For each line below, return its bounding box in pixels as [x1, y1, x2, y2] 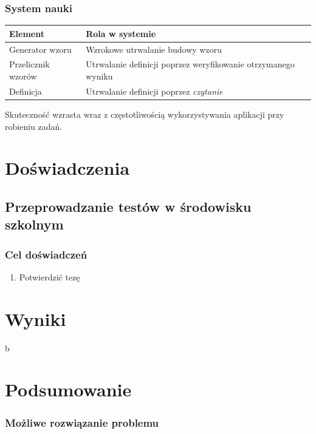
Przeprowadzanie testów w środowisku [5, 197, 252, 215]
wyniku [86, 70, 113, 82]
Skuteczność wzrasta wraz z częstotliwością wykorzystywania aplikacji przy [5, 107, 284, 120]
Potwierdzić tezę [19, 270, 80, 283]
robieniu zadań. [5, 120, 63, 132]
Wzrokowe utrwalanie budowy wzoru [86, 42, 222, 55]
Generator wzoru [9, 42, 72, 55]
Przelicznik [9, 58, 50, 70]
